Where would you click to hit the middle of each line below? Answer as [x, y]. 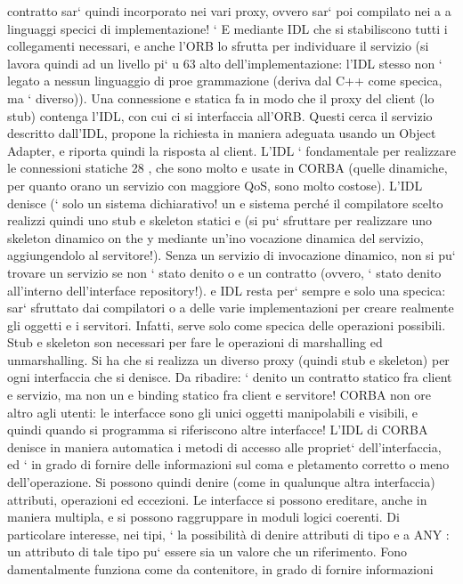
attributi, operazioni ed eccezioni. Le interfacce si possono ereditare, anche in [217, 499]
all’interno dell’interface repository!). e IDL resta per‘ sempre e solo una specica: [227, 290]
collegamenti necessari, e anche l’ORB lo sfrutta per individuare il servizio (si [218, 46]
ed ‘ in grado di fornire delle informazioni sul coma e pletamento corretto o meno [228, 464]
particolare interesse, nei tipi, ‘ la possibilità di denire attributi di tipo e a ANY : [228, 534]
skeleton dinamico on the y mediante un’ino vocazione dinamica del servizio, [215, 237]
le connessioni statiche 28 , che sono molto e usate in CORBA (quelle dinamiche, [227, 168]
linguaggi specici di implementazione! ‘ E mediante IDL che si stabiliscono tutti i [227, 28]
